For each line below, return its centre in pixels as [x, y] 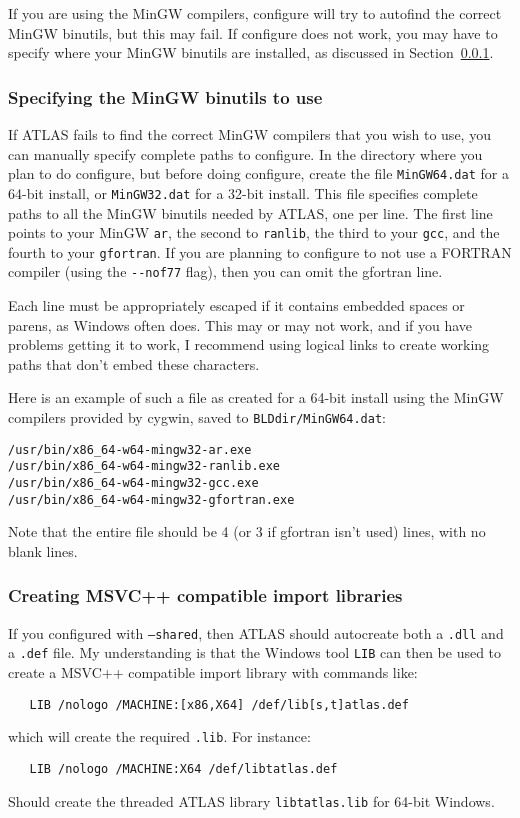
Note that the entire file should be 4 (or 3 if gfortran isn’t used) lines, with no [247, 531]
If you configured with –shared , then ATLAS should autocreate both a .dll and [256, 632]
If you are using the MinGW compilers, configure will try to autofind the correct [255, 13]
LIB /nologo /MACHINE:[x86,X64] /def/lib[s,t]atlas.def [219, 704]
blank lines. [43, 550]
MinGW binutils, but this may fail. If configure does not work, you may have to [253, 32]
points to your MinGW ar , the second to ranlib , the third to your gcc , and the [254, 232]
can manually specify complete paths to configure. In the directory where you [245, 153]
